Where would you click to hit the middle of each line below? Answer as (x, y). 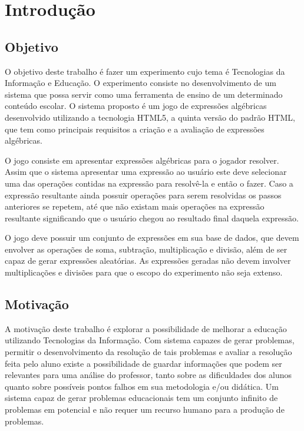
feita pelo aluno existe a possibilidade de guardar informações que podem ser (143, 363)
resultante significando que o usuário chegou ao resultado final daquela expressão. (152, 218)
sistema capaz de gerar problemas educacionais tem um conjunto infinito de (141, 398)
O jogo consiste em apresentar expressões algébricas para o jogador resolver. (142, 160)
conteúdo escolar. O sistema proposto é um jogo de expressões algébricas (136, 106)
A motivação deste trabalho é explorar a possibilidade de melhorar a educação (146, 328)
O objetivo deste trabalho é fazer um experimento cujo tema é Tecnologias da (145, 71)
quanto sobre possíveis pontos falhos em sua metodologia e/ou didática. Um (142, 386)
